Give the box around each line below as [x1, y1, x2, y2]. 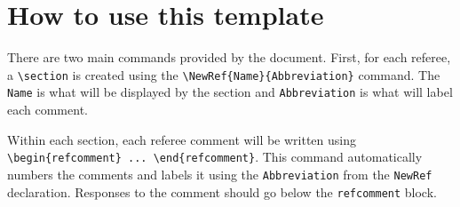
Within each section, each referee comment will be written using [7, 130, 357, 148]
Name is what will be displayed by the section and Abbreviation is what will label [7, 83, 453, 101]
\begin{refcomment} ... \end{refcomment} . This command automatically [7, 147, 423, 166]
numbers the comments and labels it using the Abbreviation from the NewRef [7, 164, 432, 183]
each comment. [7, 100, 88, 119]
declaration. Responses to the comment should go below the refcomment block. [7, 182, 437, 201]
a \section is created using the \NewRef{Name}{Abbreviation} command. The [7, 65, 440, 84]
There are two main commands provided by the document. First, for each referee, [7, 48, 451, 67]
